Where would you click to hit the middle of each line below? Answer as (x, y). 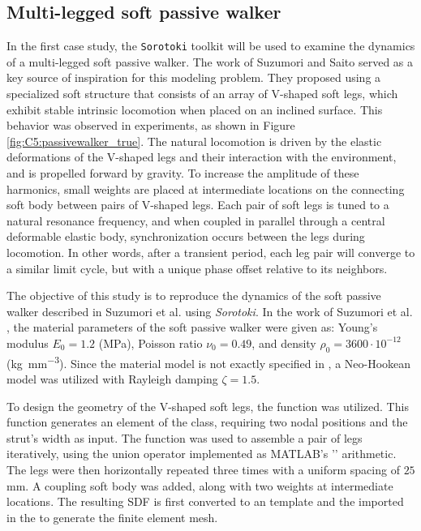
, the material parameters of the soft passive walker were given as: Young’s (192, 327)
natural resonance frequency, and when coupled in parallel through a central (196, 220)
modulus (28, 343)
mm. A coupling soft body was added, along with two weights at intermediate (200, 485)
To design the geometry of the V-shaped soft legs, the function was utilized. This (208, 406)
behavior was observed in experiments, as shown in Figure (151, 125)
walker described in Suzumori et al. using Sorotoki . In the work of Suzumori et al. (210, 311)
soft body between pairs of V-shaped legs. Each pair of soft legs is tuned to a (198, 205)
